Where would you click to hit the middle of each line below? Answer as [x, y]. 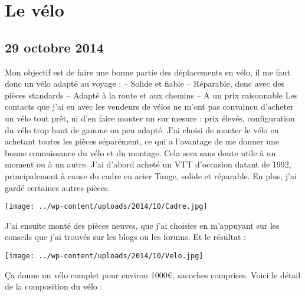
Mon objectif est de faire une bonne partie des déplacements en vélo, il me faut [148, 72]
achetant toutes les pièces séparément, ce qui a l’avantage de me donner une [142, 141]
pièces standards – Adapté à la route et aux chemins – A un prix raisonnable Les [151, 95]
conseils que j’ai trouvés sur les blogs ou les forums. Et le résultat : [125, 237]
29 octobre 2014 [54, 47]
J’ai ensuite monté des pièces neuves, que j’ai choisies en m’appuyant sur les [142, 225]
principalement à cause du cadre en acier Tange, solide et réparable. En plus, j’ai [151, 175]
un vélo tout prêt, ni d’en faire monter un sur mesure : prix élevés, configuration [150, 118]
